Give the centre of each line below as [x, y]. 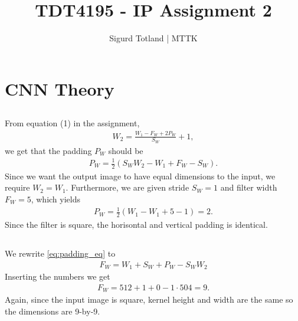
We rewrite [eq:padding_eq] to [60, 253]
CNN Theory [60, 88]
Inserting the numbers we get [58, 276]
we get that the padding [48, 150]
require [17, 187]
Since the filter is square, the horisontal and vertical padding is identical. [136, 224]
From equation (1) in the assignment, [72, 123]
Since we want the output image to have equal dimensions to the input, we [140, 176]
